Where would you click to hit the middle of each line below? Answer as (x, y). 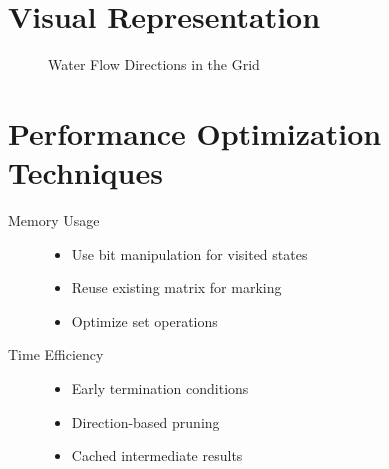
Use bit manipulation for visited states (189, 253)
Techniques (85, 172)
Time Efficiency (56, 354)
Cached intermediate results (157, 455)
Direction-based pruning (145, 421)
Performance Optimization (195, 132)
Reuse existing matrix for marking (176, 287)
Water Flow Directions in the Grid (154, 64)
